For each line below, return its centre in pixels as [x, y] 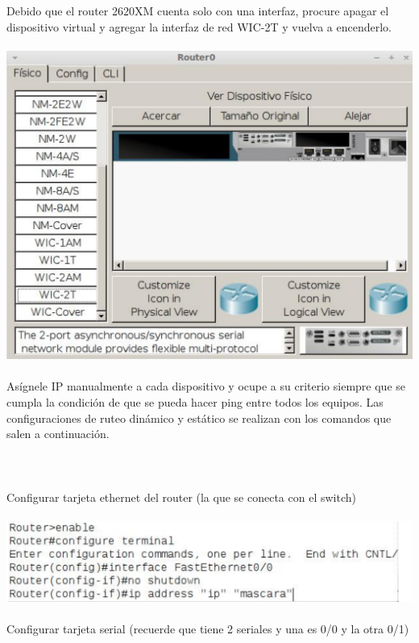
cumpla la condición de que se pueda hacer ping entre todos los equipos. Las [195, 401]
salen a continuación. [58, 434]
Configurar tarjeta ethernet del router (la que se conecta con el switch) [181, 497]
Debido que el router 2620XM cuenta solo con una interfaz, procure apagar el [198, 10]
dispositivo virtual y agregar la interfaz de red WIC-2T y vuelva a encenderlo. [199, 26]
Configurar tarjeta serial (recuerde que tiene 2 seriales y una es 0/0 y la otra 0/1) [208, 628]
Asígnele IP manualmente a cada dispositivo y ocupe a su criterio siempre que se [206, 386]
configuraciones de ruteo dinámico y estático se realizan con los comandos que [199, 418]
